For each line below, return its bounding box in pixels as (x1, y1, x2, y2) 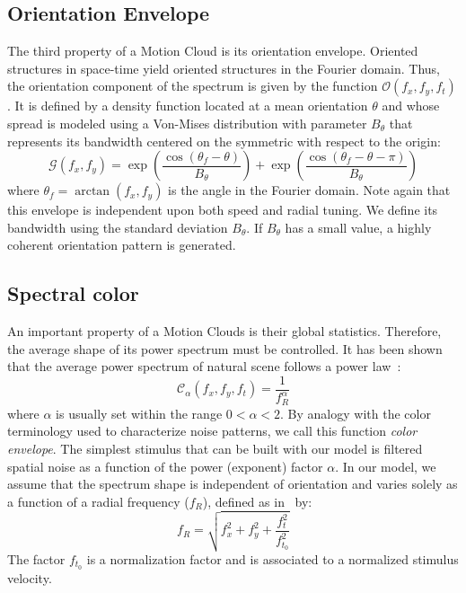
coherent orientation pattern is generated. (7, 235, 236, 254)
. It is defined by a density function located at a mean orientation (7, 96, 368, 115)
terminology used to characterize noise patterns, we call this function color (7, 421, 418, 440)
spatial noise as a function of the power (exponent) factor (7, 456, 323, 475)
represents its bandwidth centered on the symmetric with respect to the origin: (7, 131, 441, 150)
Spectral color (7, 279, 139, 307)
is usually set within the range (56, 403, 223, 422)
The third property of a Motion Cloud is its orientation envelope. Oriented (7, 41, 418, 60)
